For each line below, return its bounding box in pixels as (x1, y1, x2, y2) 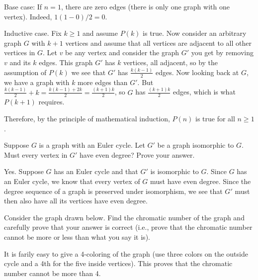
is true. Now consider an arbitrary (143, 28, 247, 38)
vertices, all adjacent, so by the (123, 57, 218, 67)
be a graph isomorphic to (157, 140, 234, 150)
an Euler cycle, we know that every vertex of (4, 176, 140, 186)
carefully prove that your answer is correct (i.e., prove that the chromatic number (4, 222, 253, 232)
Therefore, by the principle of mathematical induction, (4, 113, 170, 124)
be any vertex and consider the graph (65, 47, 179, 58)
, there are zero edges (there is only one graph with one (61, 1, 230, 11)
